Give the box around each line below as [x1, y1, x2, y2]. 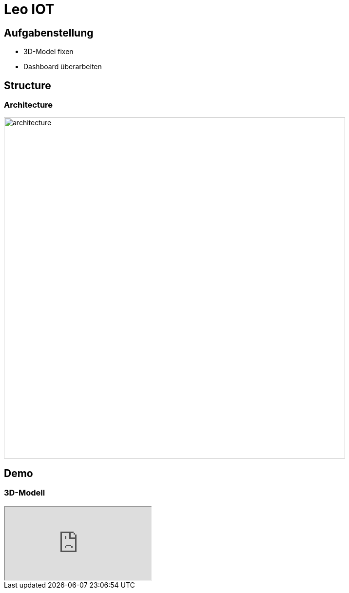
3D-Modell [4, 488, 45, 498]
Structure [4, 79, 51, 92]
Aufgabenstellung [4, 26, 94, 39]
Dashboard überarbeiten [23, 62, 102, 71]
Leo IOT [4, 1, 55, 18]
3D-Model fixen [23, 47, 74, 56]
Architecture [4, 100, 53, 110]
